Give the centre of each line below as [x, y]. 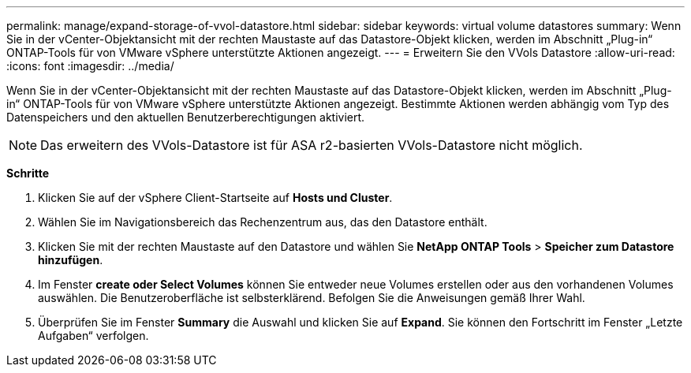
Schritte [28, 173]
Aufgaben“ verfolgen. [93, 336]
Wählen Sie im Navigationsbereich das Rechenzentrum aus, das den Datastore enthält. [263, 222]
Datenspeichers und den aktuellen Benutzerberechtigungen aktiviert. [186, 117]
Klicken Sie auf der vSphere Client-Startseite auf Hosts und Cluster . [215, 198]
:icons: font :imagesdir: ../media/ [90, 66]
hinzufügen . [71, 260]
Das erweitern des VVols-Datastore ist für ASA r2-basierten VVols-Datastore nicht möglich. [312, 145]
